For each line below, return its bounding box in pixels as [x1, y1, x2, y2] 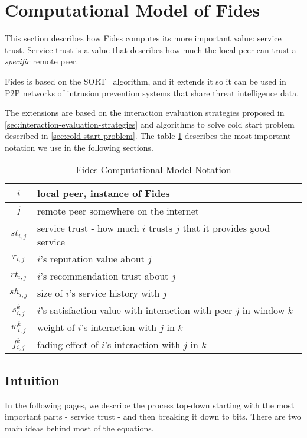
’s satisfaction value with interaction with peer [40, 303, 233, 317]
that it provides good [182, 221, 270, 235]
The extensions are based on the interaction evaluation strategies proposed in [5, 106, 285, 119]
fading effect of [37, 338, 99, 352]
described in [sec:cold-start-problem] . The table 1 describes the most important [5, 129, 291, 142]
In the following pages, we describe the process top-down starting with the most [5, 398, 295, 411]
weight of [37, 320, 75, 335]
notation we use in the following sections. [5, 141, 153, 153]
